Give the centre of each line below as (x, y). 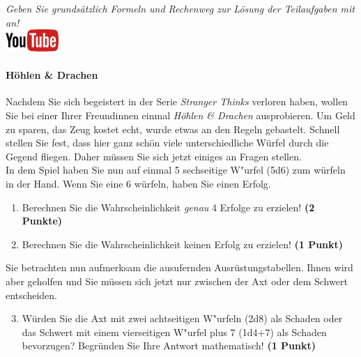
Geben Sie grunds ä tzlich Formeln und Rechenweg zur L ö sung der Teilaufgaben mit (180, 8)
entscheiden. (31, 295)
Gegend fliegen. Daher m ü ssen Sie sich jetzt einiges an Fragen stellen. (154, 156)
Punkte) (42, 221)
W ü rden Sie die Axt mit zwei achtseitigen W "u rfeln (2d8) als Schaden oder (182, 318)
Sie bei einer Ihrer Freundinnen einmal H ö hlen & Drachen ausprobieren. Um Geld (180, 115)
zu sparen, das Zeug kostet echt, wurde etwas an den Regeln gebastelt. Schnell (173, 129)
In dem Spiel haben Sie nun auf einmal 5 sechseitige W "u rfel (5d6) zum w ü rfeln (176, 170)
